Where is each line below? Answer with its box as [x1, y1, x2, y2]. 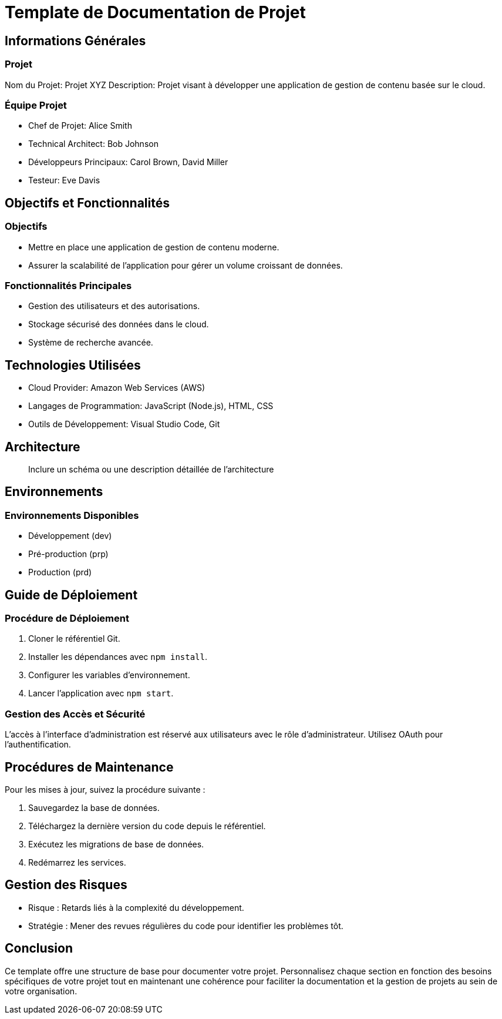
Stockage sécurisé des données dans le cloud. [28, 319, 209, 330]
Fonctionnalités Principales [5, 279, 132, 291]
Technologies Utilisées [5, 357, 141, 373]
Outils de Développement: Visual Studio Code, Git [28, 419, 220, 430]
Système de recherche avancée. [28, 337, 153, 348]
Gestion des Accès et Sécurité [5, 708, 146, 720]
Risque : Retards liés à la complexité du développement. [28, 902, 244, 913]
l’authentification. [5, 739, 71, 750]
